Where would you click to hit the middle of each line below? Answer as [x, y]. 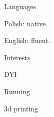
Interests [17, 57]
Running [17, 91]
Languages [20, 6]
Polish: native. [26, 23]
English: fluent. [27, 40]
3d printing [21, 108]
